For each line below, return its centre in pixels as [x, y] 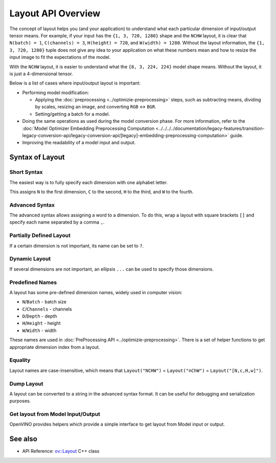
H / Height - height [41, 323]
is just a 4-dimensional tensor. [41, 74]
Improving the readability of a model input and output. [79, 143]
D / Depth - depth [40, 316]
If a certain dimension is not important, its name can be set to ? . [77, 246]
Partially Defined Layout [40, 235]
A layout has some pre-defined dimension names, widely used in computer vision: [96, 292]
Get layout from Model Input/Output [55, 414]
